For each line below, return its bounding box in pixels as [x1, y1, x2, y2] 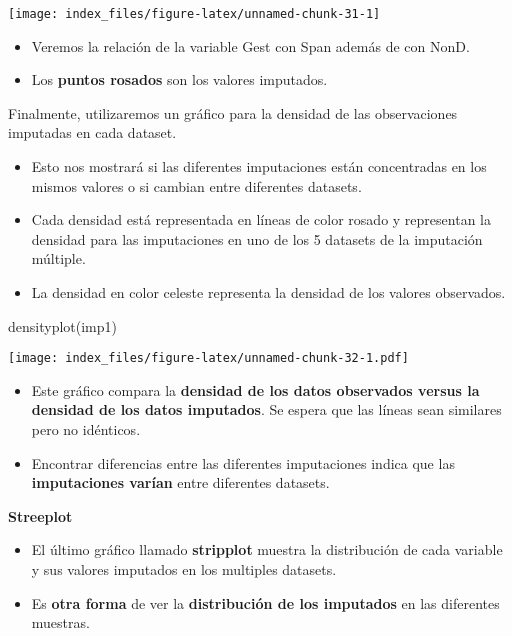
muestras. [31, 612, 90, 633]
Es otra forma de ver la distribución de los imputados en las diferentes [31, 592, 500, 613]
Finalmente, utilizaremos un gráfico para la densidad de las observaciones [8, 102, 458, 123]
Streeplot [8, 505, 73, 526]
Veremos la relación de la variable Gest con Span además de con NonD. [31, 35, 470, 56]
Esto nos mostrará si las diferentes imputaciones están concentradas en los [31, 156, 487, 177]
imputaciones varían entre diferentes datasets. [31, 472, 330, 493]
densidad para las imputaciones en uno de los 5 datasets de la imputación [31, 228, 483, 249]
